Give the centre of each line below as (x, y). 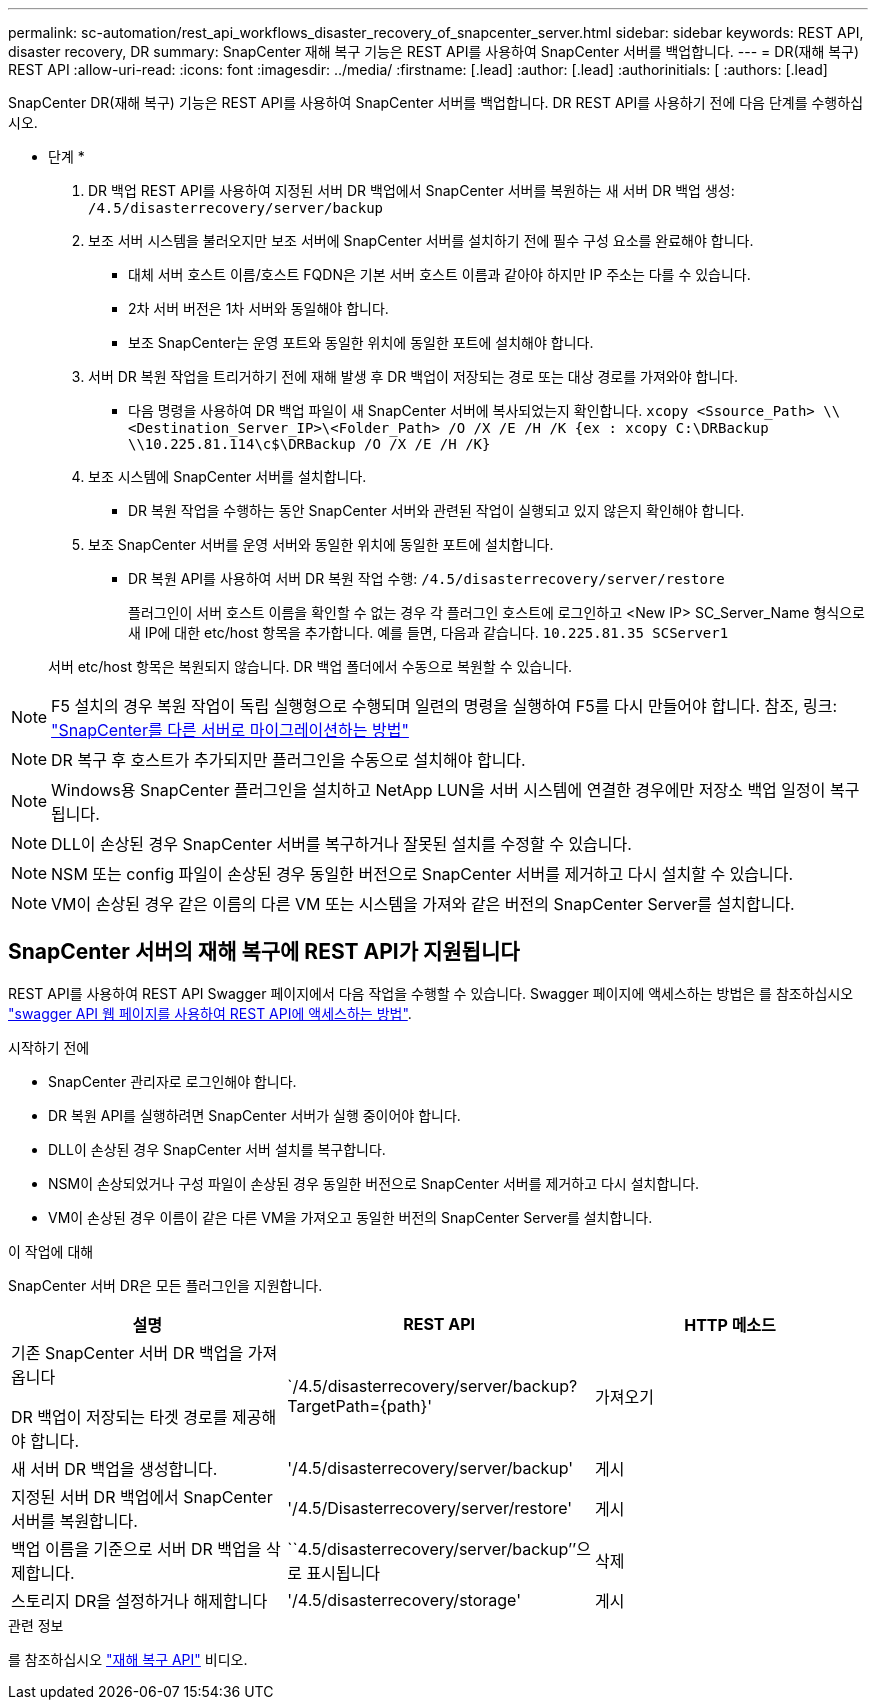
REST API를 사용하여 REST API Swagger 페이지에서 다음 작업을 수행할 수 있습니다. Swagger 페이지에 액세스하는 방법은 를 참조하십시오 (431, 993)
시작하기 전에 (49, 1047)
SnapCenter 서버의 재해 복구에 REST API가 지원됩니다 (264, 952)
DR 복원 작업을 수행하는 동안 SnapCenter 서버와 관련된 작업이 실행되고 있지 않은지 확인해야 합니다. (436, 510)
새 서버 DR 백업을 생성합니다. (114, 1468)
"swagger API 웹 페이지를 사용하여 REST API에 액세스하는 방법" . (210, 1013)
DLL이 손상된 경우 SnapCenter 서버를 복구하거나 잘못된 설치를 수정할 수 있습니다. (341, 844)
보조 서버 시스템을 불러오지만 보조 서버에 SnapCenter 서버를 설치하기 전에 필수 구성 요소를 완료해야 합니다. (421, 240)
